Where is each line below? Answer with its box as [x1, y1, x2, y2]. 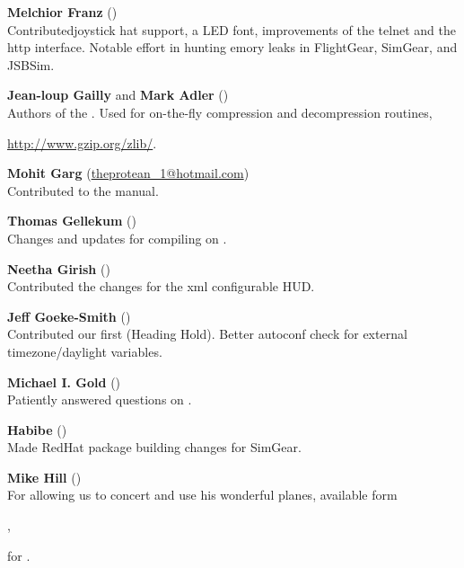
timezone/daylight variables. [7, 342, 162, 360]
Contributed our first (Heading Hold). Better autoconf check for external [7, 324, 407, 343]
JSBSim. [7, 55, 55, 74]
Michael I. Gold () [7, 372, 121, 391]
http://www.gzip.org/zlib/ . [7, 133, 157, 152]
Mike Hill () [7, 467, 82, 486]
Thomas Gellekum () [7, 211, 136, 230]
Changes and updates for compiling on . [7, 228, 227, 247]
